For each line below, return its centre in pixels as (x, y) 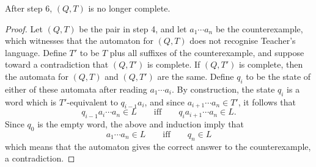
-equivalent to (92, 101)
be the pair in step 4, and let (133, 28)
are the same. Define (196, 76)
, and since (164, 101)
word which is (31, 101)
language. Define (36, 52)
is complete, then (271, 64)
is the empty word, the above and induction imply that (141, 124)
